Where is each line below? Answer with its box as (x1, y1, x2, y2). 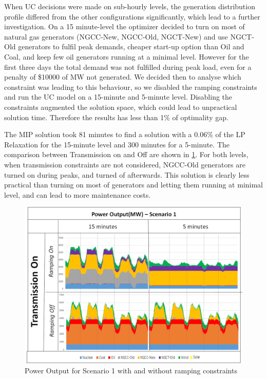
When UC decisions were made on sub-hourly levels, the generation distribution (4, 1, 255, 11)
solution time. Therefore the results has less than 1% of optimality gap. (4, 111, 228, 122)
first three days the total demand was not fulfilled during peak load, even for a (4, 61, 252, 72)
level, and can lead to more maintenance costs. (4, 189, 151, 200)
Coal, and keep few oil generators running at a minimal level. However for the (4, 51, 249, 62)
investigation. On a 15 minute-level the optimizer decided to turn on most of (4, 21, 245, 32)
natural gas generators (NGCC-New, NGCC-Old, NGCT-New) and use (4, 31, 228, 42)
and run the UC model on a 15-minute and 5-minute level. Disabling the (4, 91, 233, 102)
